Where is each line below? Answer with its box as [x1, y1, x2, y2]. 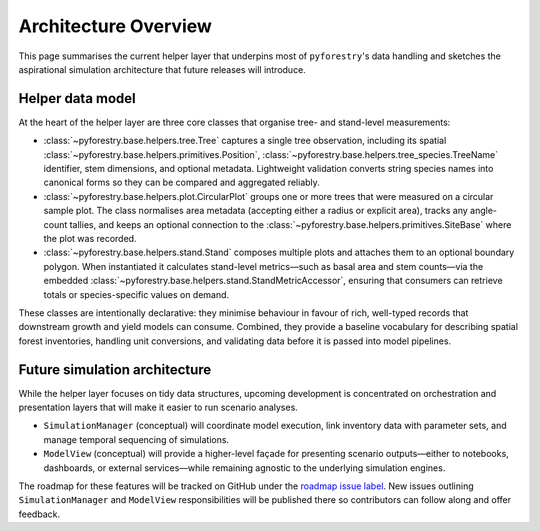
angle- [470, 205, 498, 217]
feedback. [18, 508, 60, 520]
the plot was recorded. [43, 232, 137, 244]
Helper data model [18, 90, 137, 107]
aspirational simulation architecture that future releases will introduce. [18, 63, 307, 75]
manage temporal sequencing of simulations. [43, 433, 230, 445]
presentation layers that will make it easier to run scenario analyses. [18, 401, 299, 413]
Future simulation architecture [18, 361, 212, 378]
